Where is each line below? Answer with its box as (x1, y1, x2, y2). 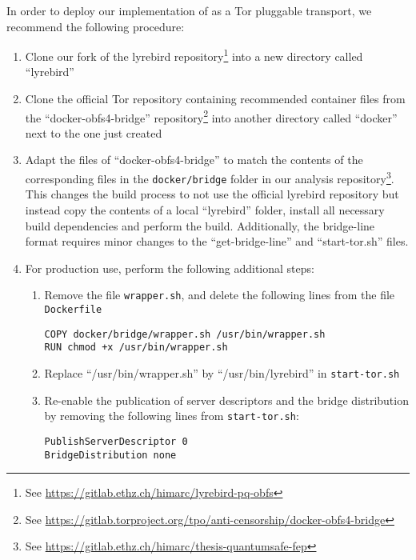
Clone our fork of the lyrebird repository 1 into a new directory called (25, 46, 363, 64)
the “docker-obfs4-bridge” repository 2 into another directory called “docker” (25, 106, 398, 126)
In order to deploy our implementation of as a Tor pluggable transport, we (6, 2, 372, 18)
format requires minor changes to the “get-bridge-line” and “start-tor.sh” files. (25, 233, 409, 250)
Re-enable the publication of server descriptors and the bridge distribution (44, 391, 409, 408)
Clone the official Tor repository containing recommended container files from (25, 90, 406, 107)
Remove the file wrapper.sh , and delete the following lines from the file (44, 286, 395, 303)
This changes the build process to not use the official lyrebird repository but (25, 186, 399, 202)
